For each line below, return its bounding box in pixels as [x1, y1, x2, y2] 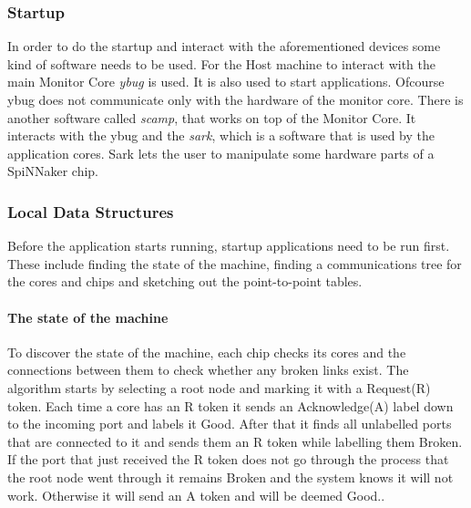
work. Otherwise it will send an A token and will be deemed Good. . [7, 485, 385, 504]
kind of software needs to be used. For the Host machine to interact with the [7, 54, 435, 73]
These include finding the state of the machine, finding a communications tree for [7, 254, 462, 273]
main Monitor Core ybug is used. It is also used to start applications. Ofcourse [7, 72, 445, 91]
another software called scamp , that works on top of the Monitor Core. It [7, 108, 416, 127]
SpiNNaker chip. [7, 161, 99, 181]
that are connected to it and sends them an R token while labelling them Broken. [7, 431, 463, 451]
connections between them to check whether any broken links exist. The [7, 360, 409, 379]
